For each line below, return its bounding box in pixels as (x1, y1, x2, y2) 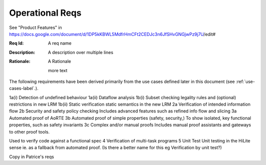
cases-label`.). (9, 85, 39, 91)
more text (48, 67, 67, 73)
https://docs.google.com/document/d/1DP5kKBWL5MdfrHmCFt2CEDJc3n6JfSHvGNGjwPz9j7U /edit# (9, 31, 216, 37)
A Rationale (48, 58, 71, 64)
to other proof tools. (9, 129, 50, 135)
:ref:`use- (235, 79, 255, 84)
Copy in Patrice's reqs (9, 154, 54, 160)
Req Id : (9, 40, 24, 46)
